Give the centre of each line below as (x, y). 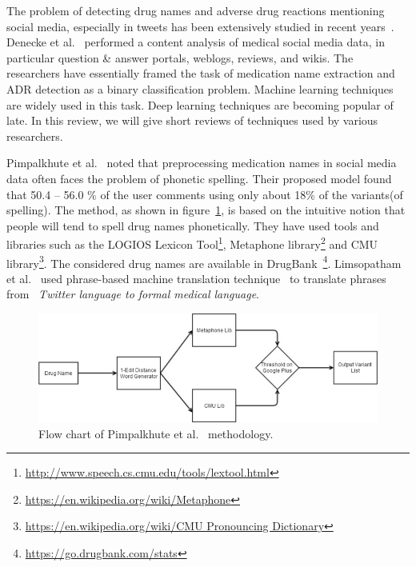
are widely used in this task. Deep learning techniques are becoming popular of (200, 104)
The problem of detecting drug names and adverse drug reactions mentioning (196, 10)
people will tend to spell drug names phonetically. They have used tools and (193, 225)
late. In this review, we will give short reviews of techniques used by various (192, 120)
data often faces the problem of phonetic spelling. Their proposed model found (199, 178)
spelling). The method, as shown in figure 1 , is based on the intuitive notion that (206, 210)
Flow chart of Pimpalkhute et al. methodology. (156, 433)
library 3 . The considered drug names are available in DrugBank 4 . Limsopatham (204, 262)
